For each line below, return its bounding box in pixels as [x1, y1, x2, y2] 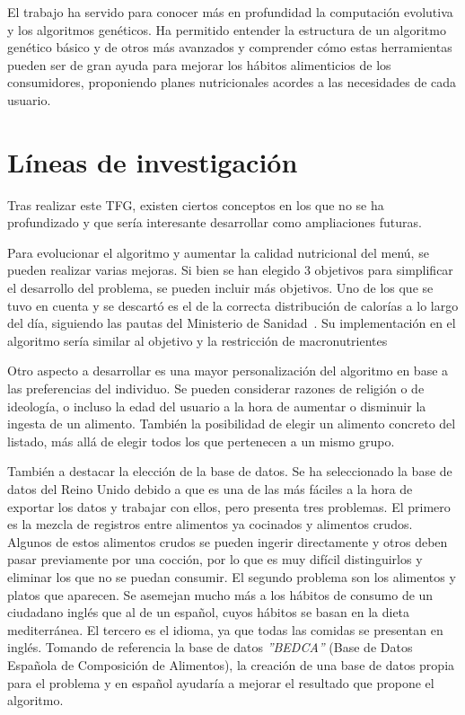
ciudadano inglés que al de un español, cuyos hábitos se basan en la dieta [7, 603, 410, 622]
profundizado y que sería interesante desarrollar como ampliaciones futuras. [7, 213, 422, 232]
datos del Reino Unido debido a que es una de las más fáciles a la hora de [7, 480, 413, 498]
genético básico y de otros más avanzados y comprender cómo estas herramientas [7, 38, 452, 57]
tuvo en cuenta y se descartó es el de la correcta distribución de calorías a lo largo [7, 296, 459, 314]
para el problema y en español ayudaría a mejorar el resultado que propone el [7, 673, 434, 692]
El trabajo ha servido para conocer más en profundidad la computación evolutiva [7, 3, 453, 21]
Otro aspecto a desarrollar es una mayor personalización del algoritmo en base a [7, 361, 449, 380]
